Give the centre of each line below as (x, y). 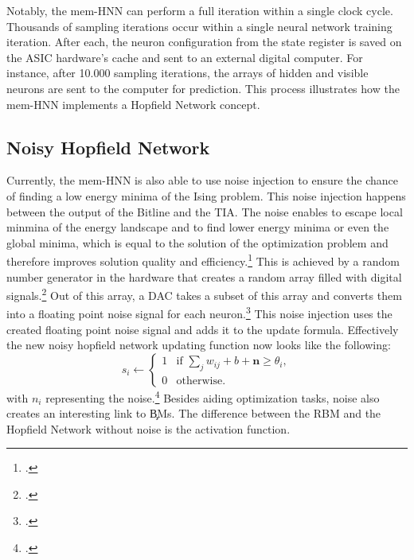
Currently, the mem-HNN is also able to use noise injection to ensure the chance (203, 180)
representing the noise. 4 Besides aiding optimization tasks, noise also (213, 396)
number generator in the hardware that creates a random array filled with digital (204, 276)
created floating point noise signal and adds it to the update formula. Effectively (203, 329)
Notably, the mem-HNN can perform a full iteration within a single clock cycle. (200, 10)
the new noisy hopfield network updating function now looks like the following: (199, 345)
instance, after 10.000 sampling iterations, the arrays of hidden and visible (187, 73)
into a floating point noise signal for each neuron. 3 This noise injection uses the (199, 313)
